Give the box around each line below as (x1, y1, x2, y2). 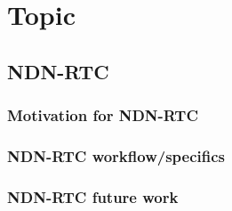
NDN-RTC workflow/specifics (7, 144, 225, 166)
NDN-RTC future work (7, 185, 179, 207)
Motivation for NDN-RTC (7, 104, 199, 126)
